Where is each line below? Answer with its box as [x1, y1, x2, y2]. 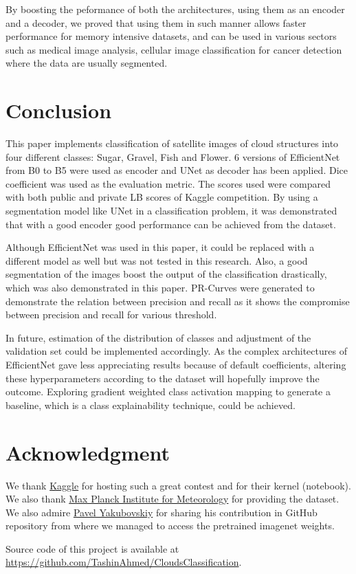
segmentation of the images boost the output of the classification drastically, [5, 267, 327, 281]
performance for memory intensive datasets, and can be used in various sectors [5, 29, 337, 43]
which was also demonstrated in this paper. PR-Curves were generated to [5, 280, 315, 295]
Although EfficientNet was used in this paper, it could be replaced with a [5, 240, 315, 254]
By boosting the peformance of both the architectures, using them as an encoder [5, 2, 345, 16]
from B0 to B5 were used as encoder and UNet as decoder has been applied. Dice [5, 163, 348, 177]
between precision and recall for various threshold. [5, 307, 217, 322]
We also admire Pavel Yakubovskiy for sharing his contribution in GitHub [5, 505, 318, 519]
